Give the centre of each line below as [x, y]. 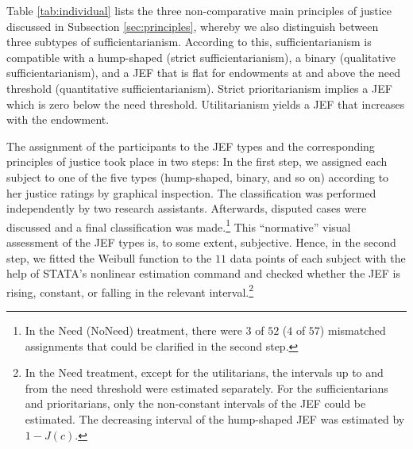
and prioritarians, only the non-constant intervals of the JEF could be [195, 403]
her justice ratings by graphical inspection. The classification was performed [191, 192]
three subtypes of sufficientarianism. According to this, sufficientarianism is [189, 42]
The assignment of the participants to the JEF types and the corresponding [191, 146]
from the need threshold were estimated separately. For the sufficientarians [206, 388]
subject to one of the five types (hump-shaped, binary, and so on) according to [198, 177]
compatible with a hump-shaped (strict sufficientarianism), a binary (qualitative [201, 57]
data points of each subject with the [318, 257]
